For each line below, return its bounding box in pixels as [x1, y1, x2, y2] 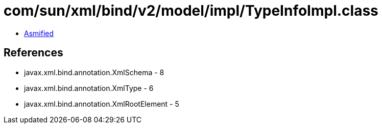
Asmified [24, 28, 54, 38]
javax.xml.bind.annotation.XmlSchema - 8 [24, 68, 164, 77]
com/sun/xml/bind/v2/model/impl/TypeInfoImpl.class [4, 2, 378, 19]
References [4, 46, 63, 59]
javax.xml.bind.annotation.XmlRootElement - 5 [24, 99, 179, 108]
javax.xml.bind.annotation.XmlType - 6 [24, 83, 154, 92]
